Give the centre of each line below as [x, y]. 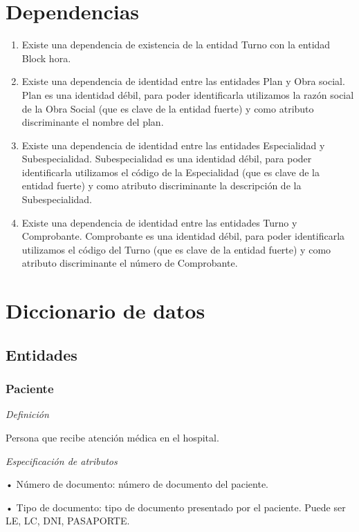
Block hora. [46, 58]
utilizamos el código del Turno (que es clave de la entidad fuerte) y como [176, 249]
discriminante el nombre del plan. [93, 122]
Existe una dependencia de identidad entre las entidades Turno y [159, 222]
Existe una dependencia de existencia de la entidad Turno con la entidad [176, 45]
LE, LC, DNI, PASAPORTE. [68, 521]
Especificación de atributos [62, 460]
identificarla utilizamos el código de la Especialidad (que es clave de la [171, 172]
